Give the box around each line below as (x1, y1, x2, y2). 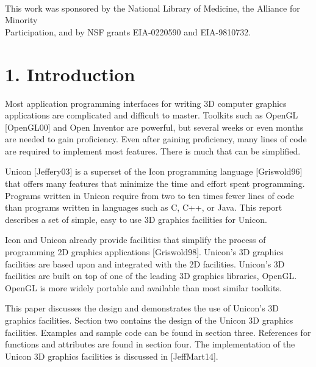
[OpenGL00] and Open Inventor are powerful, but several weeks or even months (5, 120, 304, 133)
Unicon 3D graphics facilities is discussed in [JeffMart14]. (5, 349, 218, 362)
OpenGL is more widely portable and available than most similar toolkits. (5, 281, 282, 294)
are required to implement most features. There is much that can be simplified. (5, 144, 301, 157)
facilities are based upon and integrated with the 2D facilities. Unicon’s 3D (5, 257, 285, 270)
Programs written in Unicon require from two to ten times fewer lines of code (5, 189, 294, 202)
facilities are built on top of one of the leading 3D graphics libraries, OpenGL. (5, 269, 297, 282)
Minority (5, 13, 38, 26)
